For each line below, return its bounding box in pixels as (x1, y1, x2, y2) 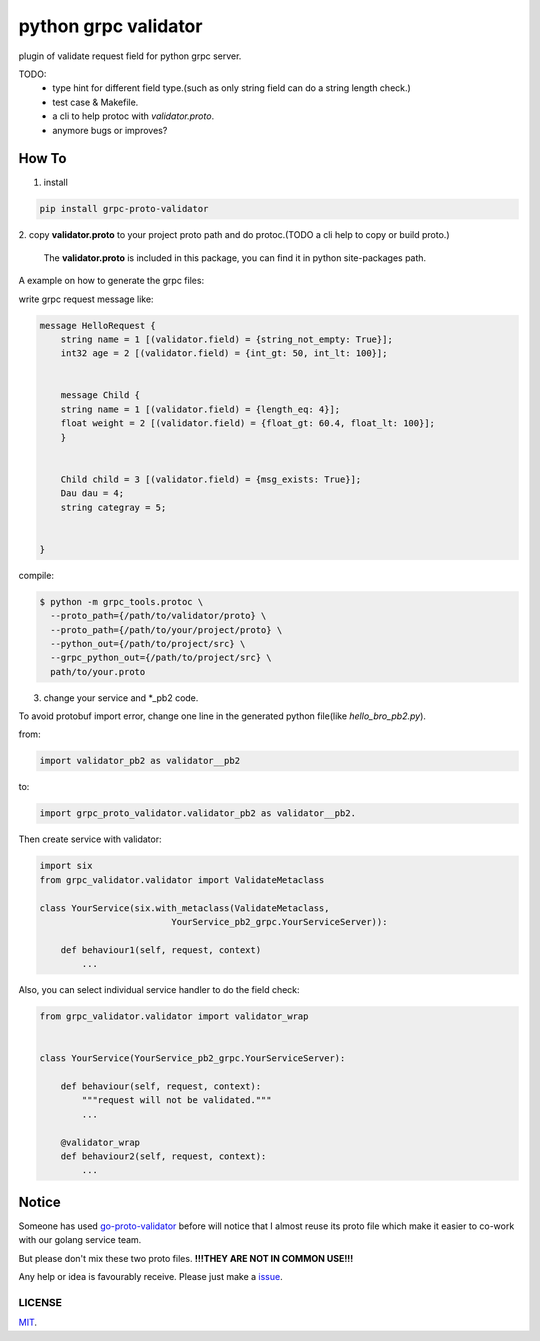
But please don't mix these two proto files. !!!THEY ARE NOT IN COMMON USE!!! (18, 1252, 354, 1264)
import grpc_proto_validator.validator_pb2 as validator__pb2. (39, 808, 357, 819)
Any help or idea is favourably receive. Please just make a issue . (18, 1271, 284, 1283)
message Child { (60, 390, 140, 401)
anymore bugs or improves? (52, 124, 168, 136)
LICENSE (18, 1295, 63, 1309)
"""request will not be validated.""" (81, 1095, 272, 1106)
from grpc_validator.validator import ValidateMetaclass (39, 874, 325, 885)
